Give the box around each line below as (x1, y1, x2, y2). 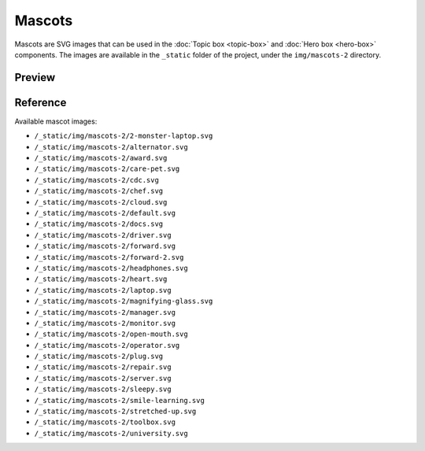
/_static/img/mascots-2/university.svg (34, 429, 188, 438)
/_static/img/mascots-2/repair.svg (34, 363, 172, 372)
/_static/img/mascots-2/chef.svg (34, 187, 164, 196)
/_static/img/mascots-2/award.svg (34, 153, 168, 163)
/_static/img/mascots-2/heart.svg (34, 275, 168, 283)
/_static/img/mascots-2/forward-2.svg (34, 253, 184, 261)
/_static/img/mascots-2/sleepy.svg (34, 385, 172, 394)
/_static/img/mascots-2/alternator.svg (34, 142, 188, 151)
